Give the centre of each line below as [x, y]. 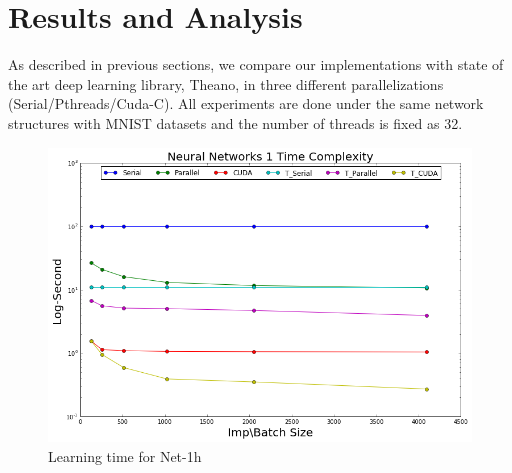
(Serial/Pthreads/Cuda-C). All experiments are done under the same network [246, 103]
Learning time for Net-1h [125, 455]
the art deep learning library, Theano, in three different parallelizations [226, 83]
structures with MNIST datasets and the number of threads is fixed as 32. [235, 122]
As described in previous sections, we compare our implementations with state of [256, 64]
